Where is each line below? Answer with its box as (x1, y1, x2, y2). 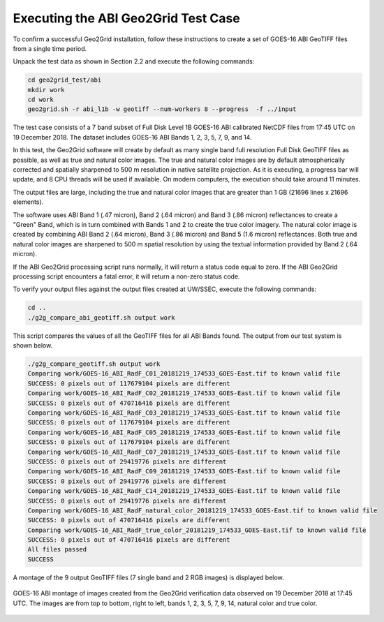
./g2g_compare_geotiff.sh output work (27, 360, 161, 368)
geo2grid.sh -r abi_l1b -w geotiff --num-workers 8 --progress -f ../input (27, 105, 297, 113)
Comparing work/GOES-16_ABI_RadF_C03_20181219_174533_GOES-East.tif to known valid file (27, 409, 341, 417)
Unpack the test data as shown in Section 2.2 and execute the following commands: (13, 57, 255, 66)
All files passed (27, 545, 87, 554)
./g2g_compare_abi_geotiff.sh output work (27, 313, 175, 321)
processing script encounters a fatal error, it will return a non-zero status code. (13, 272, 240, 281)
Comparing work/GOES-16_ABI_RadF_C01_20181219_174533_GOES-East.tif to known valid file (27, 370, 341, 378)
